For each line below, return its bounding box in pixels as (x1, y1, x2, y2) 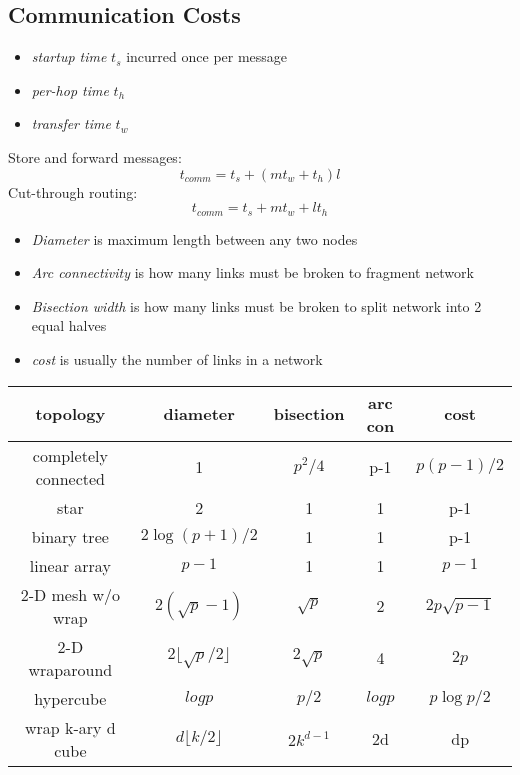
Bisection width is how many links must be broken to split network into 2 (31, 295, 482, 316)
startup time (31, 46, 107, 67)
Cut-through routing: (8, 181, 138, 202)
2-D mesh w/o (20, 582, 121, 606)
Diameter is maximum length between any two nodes (31, 228, 358, 249)
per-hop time (31, 79, 109, 100)
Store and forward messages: (8, 146, 182, 167)
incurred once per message (126, 46, 288, 67)
